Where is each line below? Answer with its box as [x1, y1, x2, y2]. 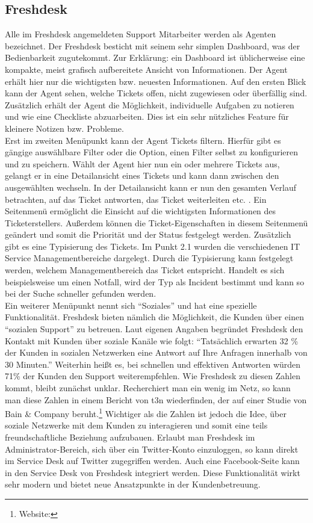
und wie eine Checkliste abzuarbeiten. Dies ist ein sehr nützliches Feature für [5, 110, 289, 123]
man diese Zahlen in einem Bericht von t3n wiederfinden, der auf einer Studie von [5, 393, 307, 406]
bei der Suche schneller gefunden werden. [5, 287, 156, 300]
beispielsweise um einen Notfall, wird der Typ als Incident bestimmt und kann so [5, 275, 305, 288]
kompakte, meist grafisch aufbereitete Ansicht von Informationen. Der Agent [5, 63, 288, 75]
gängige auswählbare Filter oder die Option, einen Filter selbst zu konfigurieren [5, 146, 299, 158]
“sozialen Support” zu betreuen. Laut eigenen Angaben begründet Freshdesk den [5, 323, 303, 335]
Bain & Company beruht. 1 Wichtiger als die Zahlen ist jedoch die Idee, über [5, 406, 287, 419]
